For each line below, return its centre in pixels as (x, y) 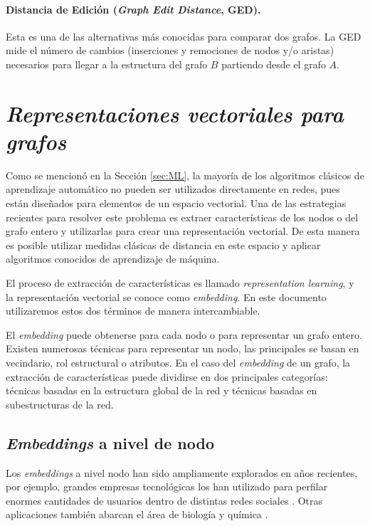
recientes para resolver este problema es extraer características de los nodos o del (182, 217)
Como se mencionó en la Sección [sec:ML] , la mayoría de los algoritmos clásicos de (185, 175)
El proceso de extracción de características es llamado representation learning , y (180, 283)
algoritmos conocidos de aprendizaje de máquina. (113, 259)
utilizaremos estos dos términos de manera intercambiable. (133, 311)
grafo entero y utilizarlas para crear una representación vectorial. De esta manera (183, 231)
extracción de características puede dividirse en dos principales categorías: (167, 376)
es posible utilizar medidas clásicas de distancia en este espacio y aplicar (163, 244)
